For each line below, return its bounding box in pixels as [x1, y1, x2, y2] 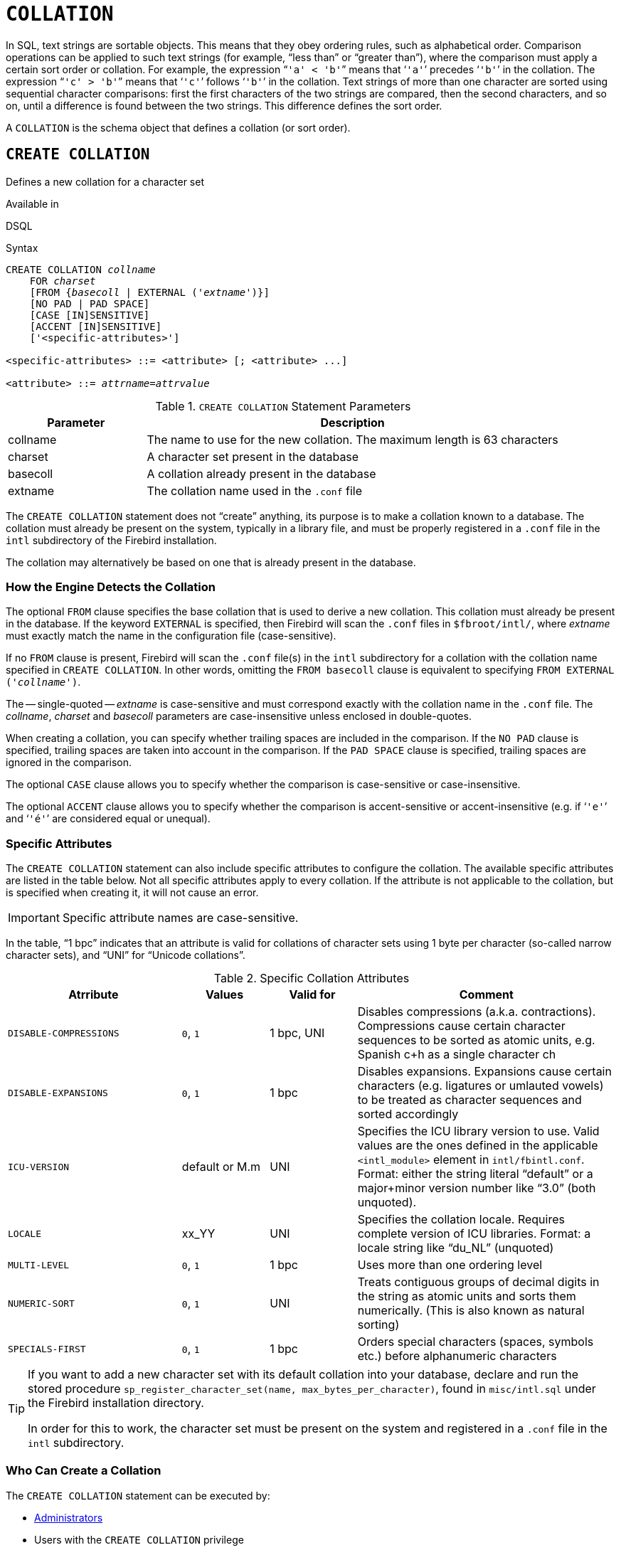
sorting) [357, 1317, 400, 1332]
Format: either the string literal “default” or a [357, 1167, 593, 1182]
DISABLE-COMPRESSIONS [8, 1027, 120, 1039]
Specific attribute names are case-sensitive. [62, 911, 299, 925]
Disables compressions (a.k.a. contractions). [357, 1004, 596, 1019]
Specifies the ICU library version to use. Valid [357, 1124, 600, 1139]
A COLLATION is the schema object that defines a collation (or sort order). [6, 121, 351, 134]
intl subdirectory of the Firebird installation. [6, 534, 217, 546]
